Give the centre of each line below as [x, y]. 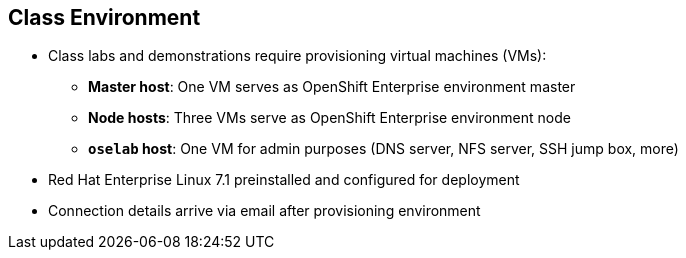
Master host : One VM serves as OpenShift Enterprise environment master [332, 87]
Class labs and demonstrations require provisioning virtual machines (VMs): [297, 56]
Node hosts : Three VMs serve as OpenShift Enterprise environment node [329, 118]
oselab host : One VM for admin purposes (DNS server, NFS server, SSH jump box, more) [383, 149]
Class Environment [104, 17]
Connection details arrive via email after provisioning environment [264, 211]
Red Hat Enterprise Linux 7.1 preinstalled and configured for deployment [284, 180]
